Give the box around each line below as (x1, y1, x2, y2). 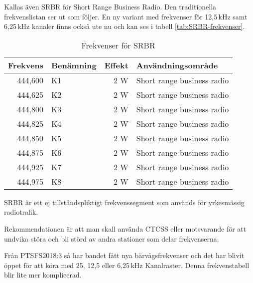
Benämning (51, 59, 97, 71)
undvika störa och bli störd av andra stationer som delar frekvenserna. (4, 233, 219, 244)
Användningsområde (136, 59, 218, 71)
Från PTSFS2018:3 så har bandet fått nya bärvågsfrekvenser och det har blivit (4, 250, 245, 261)
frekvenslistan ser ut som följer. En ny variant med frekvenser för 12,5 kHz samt (4, 11, 248, 21)
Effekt (104, 59, 128, 71)
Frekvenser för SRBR (81, 39, 155, 51)
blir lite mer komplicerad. (4, 270, 82, 280)
